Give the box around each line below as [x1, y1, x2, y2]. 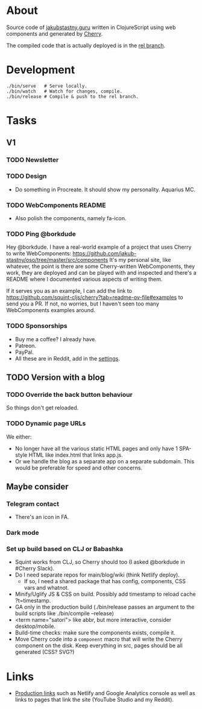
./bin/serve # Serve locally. [6, 83, 87, 89]
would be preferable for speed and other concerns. [14, 464, 143, 471]
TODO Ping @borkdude [6, 229, 77, 238]
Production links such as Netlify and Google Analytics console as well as [14, 690, 195, 697]
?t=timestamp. [14, 597, 51, 604]
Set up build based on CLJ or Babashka [6, 545, 124, 554]
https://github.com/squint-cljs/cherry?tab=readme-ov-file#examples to [6, 294, 184, 301]
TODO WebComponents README [6, 201, 106, 209]
